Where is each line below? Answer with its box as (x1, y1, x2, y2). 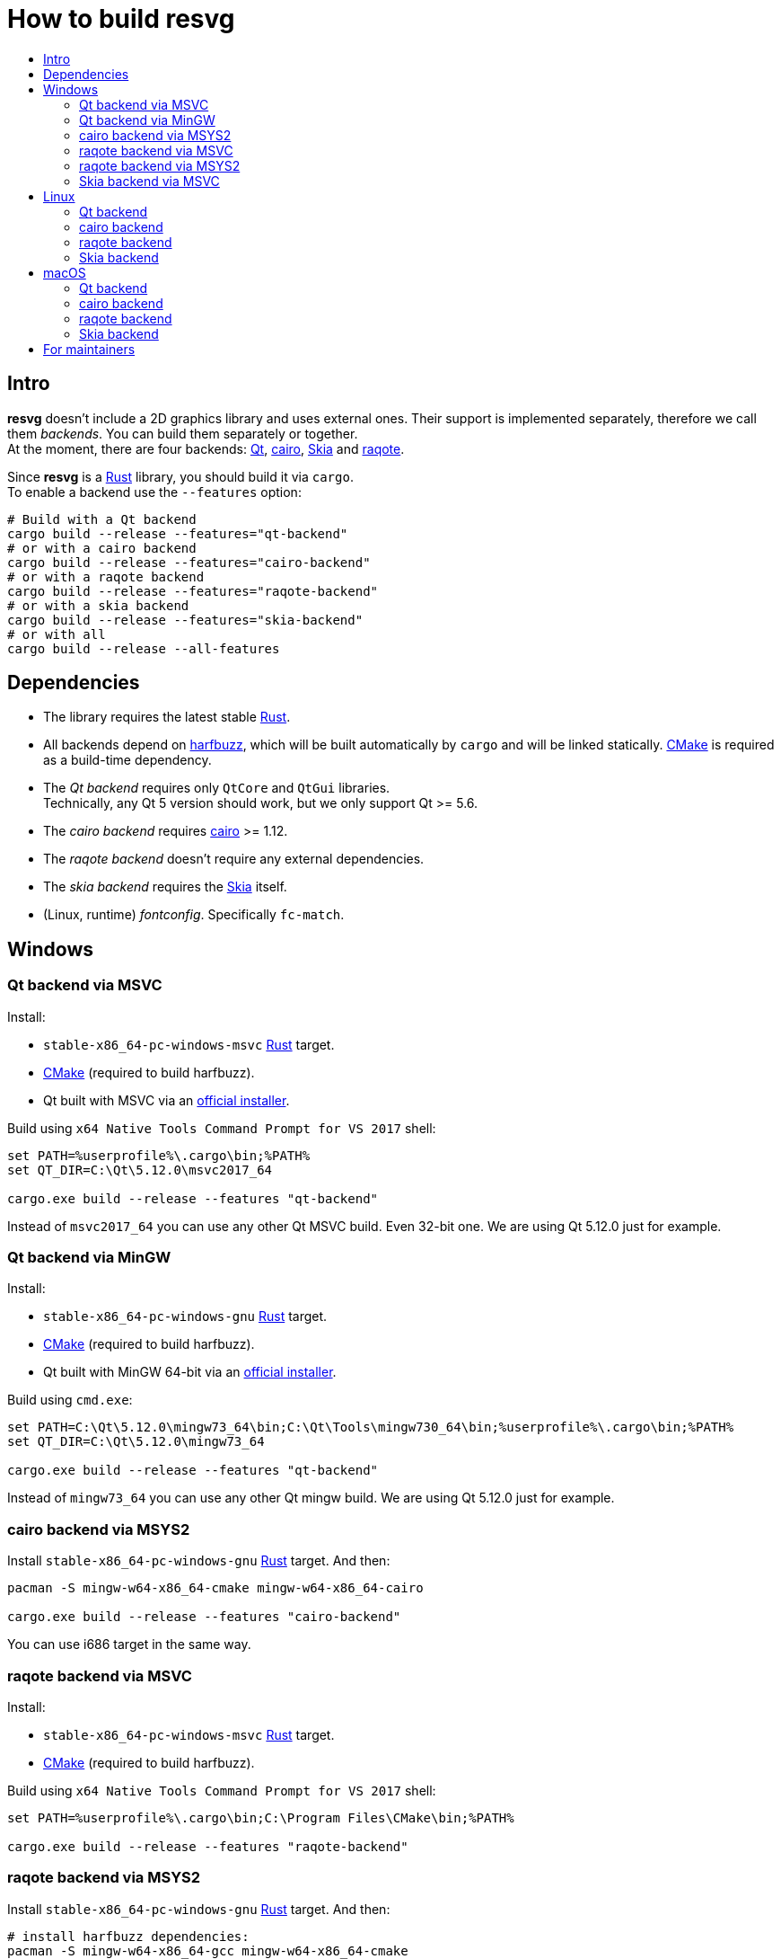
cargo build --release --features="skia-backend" (7, 612, 364, 627)
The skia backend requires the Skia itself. (43, 879, 287, 895)
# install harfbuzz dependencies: (7, 1928, 250, 1944)
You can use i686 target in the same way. (7, 1636, 251, 1653)
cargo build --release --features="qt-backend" (7, 526, 348, 541)
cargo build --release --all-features (7, 641, 280, 656)
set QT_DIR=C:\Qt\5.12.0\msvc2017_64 (7, 1162, 273, 1177)
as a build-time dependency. (43, 752, 212, 768)
